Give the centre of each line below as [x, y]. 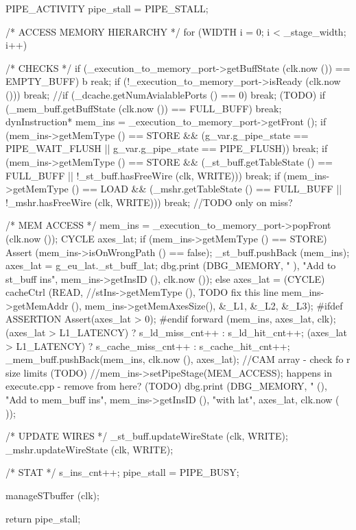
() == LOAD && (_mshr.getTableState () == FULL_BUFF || [207, 189]
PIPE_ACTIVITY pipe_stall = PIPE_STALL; [107, 8]
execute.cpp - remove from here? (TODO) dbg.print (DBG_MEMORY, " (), [166, 386]
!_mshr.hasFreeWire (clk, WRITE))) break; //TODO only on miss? [149, 202]
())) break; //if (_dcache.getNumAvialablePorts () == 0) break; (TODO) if [166, 94]
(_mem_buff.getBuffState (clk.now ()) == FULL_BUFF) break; [144, 108]
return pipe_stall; [43, 518]
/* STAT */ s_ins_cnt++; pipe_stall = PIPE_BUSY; [122, 472]
